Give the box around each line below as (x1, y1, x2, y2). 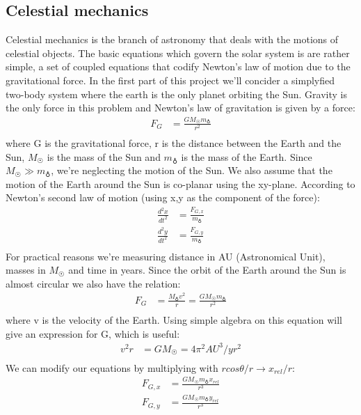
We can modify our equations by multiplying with (6, 360, 218, 375)
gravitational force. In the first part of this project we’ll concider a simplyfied (6, 72, 335, 87)
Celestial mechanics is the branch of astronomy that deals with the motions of (6, 32, 339, 47)
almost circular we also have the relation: (6, 276, 181, 290)
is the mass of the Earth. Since (181, 149, 312, 164)
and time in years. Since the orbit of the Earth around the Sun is (68, 263, 346, 277)
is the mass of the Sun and (47, 149, 161, 164)
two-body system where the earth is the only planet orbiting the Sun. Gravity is (6, 86, 347, 101)
